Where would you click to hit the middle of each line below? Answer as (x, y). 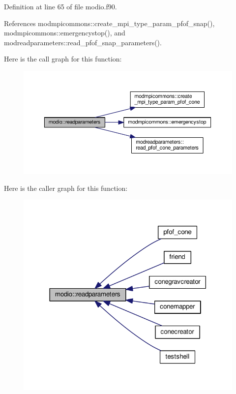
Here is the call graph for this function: (63, 59)
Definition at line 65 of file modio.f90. (60, 6)
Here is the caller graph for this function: (66, 188)
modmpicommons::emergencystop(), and (65, 33)
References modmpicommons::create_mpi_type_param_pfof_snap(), (109, 23)
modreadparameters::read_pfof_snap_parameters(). (83, 42)
